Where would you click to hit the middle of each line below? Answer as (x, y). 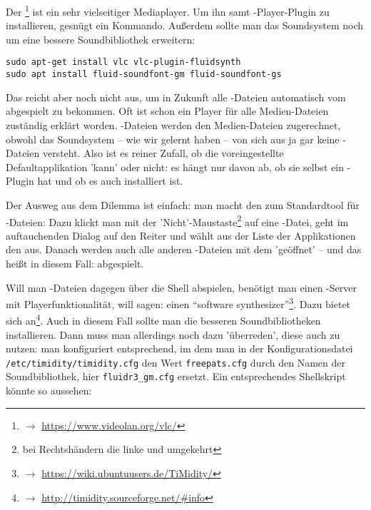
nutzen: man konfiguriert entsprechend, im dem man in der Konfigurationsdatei (179, 348)
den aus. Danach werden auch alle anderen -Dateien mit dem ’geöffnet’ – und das (184, 249)
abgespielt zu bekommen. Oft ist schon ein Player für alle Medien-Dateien (167, 111)
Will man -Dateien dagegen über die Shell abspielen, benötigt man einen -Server (181, 287)
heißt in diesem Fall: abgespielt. (75, 263)
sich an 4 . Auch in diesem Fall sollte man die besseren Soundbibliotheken (163, 320)
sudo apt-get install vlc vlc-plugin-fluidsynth (123, 62)
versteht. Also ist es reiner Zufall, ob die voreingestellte (163, 153)
